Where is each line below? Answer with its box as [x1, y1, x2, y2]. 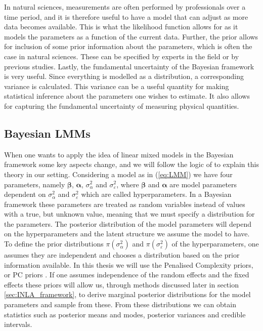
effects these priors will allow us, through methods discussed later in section [4, 279, 239, 289]
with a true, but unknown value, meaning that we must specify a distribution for [4, 209, 255, 219]
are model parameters [169, 179, 237, 189]
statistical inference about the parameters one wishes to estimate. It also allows [4, 91, 250, 101]
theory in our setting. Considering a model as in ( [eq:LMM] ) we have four [4, 169, 233, 179]
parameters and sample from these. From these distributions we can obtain [4, 299, 236, 310]
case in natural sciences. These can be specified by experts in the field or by [4, 51, 239, 61]
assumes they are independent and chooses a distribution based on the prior [4, 250, 240, 260]
